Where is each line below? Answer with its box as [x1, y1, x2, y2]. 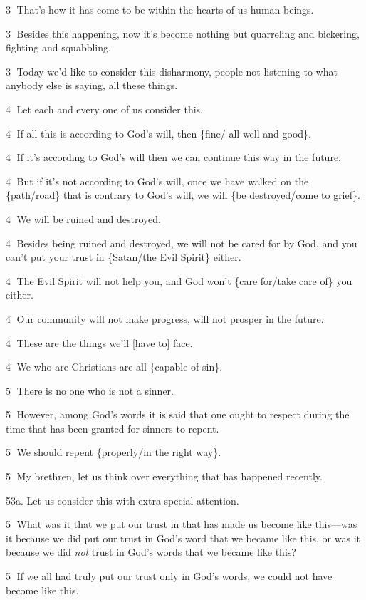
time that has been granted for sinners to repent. [6, 420, 219, 435]
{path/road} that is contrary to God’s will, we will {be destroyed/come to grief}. [6, 187, 360, 202]
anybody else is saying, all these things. [6, 78, 178, 93]
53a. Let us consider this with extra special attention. [6, 492, 239, 507]
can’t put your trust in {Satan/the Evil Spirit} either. [6, 249, 241, 264]
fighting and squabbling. [6, 40, 111, 55]
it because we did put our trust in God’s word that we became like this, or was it [6, 530, 360, 545]
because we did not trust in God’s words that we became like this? [6, 544, 296, 559]
